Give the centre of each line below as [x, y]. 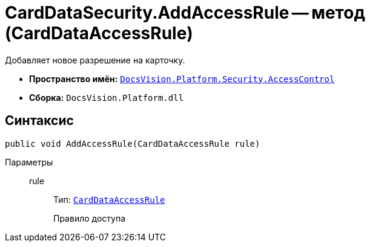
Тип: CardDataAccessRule [109, 199]
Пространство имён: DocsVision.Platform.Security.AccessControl [182, 79]
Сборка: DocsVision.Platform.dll [107, 97]
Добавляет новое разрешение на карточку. [95, 60]
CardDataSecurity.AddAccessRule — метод [185, 13]
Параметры [29, 162]
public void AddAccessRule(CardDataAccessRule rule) [133, 143]
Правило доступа [90, 218]
